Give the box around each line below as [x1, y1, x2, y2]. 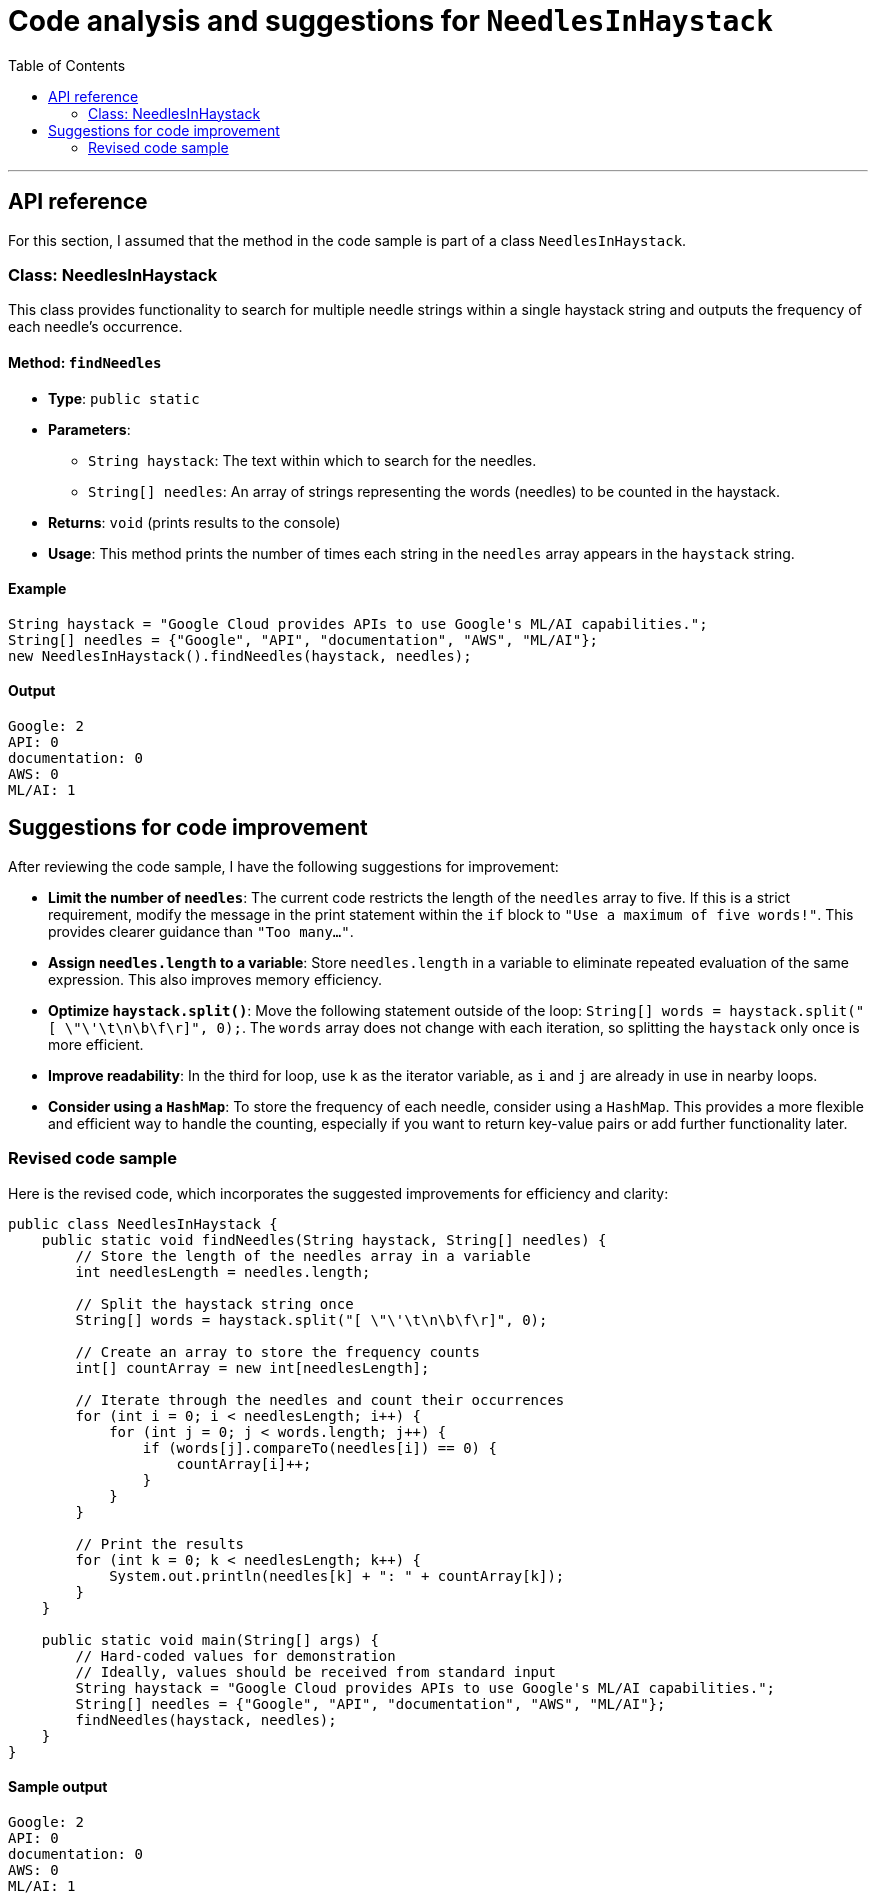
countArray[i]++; [176, 1455, 312, 1472]
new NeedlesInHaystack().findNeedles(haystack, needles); [8, 647, 472, 664]
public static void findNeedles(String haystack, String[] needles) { [41, 1231, 607, 1248]
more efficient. [48, 1035, 144, 1053]
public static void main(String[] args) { [41, 1631, 379, 1648]
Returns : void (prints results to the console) [48, 513, 341, 531]
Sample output [8, 1778, 108, 1796]
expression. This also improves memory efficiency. [48, 970, 383, 988]
